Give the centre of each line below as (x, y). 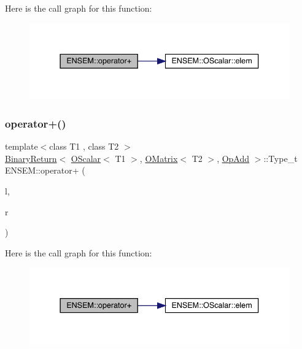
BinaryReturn (31, 158)
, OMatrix (159, 158)
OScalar (86, 158)
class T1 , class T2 (84, 146)
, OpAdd (233, 158)
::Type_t (281, 158)
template (21, 146)
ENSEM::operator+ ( (45, 170)
